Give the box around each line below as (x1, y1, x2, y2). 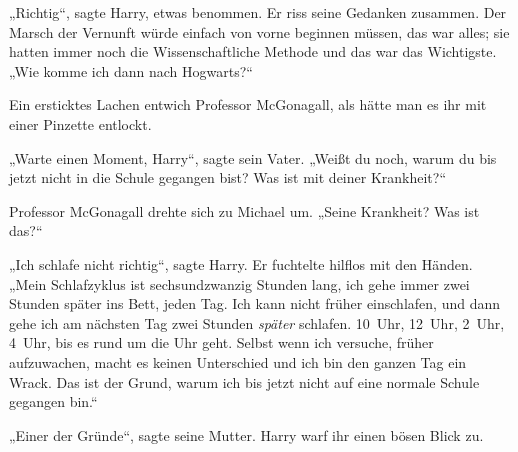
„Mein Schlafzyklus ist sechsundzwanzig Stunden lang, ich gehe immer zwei (9, 273, 470, 294)
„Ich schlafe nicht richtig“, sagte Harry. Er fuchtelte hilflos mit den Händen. (9, 253, 473, 274)
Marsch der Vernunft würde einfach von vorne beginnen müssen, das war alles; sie (9, 21, 510, 42)
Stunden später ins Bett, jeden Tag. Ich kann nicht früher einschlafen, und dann (9, 293, 500, 314)
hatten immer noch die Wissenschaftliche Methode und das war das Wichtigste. (9, 41, 497, 62)
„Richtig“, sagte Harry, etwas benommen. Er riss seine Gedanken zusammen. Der (9, 2, 507, 22)
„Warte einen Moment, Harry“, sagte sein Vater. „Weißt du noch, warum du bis (9, 147, 497, 168)
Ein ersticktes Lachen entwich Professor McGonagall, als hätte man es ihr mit (9, 94, 487, 115)
